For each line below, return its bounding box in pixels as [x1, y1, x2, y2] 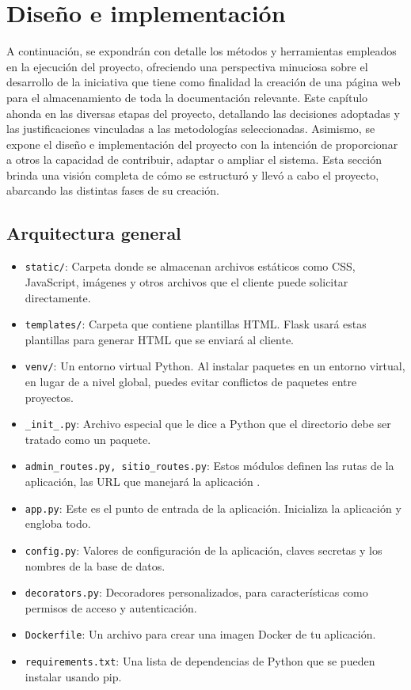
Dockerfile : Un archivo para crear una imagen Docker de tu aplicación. [25, 626, 376, 643]
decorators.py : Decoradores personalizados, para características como [25, 584, 368, 601]
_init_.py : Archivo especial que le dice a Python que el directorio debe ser [25, 415, 391, 432]
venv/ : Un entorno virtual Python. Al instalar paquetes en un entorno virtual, [25, 358, 405, 374]
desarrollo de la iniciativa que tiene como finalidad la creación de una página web [6, 74, 401, 90]
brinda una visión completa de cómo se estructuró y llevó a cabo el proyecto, [6, 166, 379, 183]
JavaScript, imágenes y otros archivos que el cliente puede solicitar [25, 273, 348, 290]
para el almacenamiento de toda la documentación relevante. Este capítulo [6, 89, 368, 105]
